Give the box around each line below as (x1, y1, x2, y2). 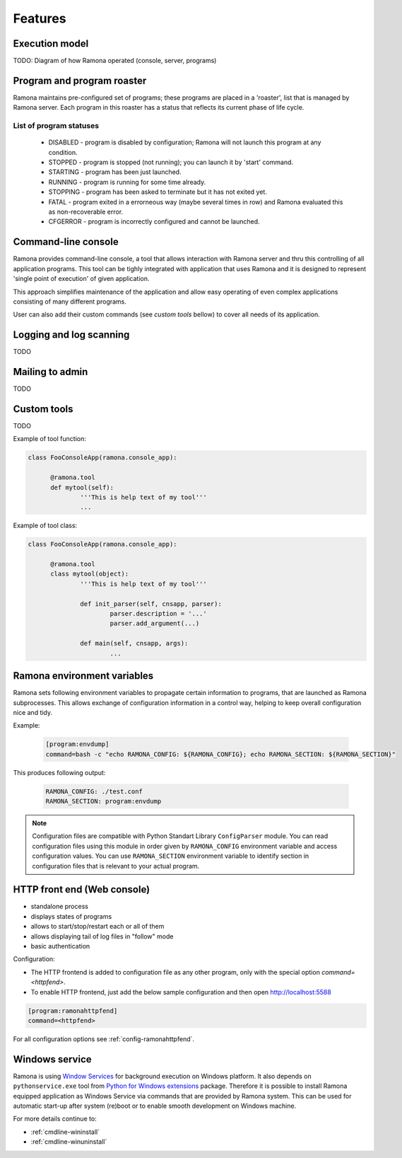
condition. (48, 148, 78, 156)
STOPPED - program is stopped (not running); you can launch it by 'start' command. (48, 158, 293, 166)
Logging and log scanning (13, 329, 130, 341)
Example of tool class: (13, 521, 78, 530)
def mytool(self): (50, 483, 114, 491)
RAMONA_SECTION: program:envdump (45, 797, 162, 806)
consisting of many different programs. (13, 297, 127, 306)
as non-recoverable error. (48, 207, 124, 216)
